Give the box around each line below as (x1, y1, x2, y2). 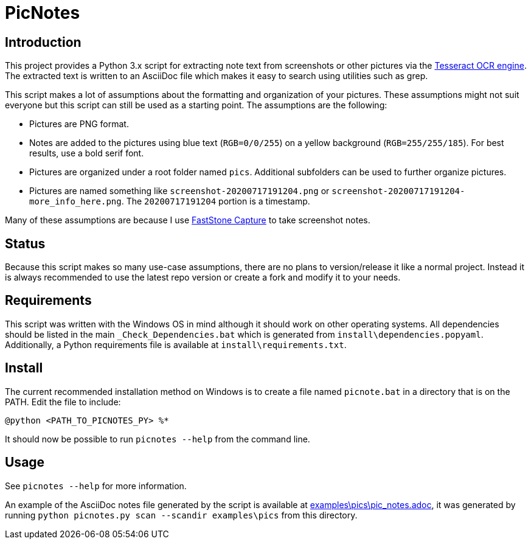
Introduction (5, 34, 82, 50)
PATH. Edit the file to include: (5, 396, 121, 407)
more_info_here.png (29, 197, 122, 207)
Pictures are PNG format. (29, 119, 129, 130)
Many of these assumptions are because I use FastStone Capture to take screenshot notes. (5, 215, 370, 226)
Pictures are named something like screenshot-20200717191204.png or (29, 186, 330, 197)
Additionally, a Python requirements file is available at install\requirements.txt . (5, 339, 347, 350)
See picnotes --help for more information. (5, 480, 187, 491)
